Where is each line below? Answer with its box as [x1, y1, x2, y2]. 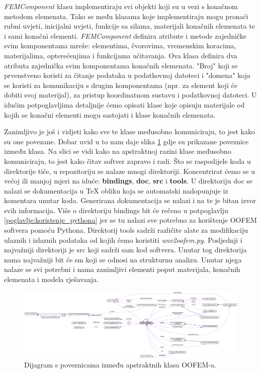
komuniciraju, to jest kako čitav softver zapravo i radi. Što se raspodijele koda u [4, 155, 251, 166]
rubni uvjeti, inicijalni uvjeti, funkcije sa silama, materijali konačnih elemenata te [4, 21, 255, 31]
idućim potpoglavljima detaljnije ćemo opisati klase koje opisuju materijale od [4, 99, 245, 110]
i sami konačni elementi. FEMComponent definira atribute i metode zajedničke [4, 30, 246, 41]
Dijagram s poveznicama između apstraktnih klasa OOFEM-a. [24, 359, 217, 370]
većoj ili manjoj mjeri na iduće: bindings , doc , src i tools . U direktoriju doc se [4, 175, 252, 186]
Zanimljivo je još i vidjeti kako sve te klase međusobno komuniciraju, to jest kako [4, 126, 255, 137]
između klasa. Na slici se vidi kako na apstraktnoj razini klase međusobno [4, 146, 231, 156]
